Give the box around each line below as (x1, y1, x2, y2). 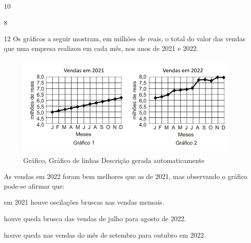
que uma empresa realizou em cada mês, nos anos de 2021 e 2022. (4, 43, 199, 53)
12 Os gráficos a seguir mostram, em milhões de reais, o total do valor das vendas (4, 33, 246, 44)
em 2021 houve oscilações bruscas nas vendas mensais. (4, 197, 164, 207)
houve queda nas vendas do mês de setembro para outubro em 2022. (4, 229, 206, 240)
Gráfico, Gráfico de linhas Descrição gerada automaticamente (23, 155, 205, 165)
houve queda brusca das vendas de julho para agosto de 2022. (4, 213, 186, 223)
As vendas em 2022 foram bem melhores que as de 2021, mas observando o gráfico (4, 171, 248, 181)
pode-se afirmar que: (4, 180, 64, 191)
